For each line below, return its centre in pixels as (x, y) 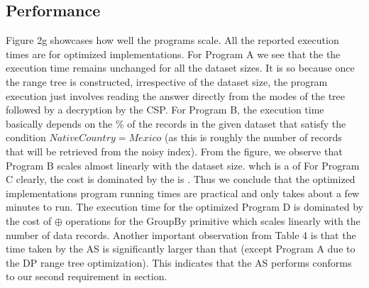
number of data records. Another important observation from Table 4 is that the (181, 234)
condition (26, 137)
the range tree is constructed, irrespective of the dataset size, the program (167, 81)
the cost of (29, 220)
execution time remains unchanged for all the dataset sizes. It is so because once (180, 68)
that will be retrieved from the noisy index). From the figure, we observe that (174, 151)
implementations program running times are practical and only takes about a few (183, 193)
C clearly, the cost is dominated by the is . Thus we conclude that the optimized (181, 179)
